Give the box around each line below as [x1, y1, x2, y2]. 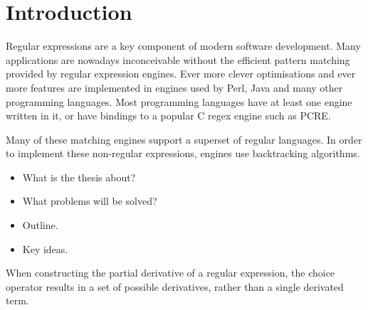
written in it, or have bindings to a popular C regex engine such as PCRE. [6, 108, 331, 123]
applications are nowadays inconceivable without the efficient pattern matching [6, 52, 350, 67]
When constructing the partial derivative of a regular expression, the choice [6, 265, 335, 280]
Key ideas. [22, 241, 68, 256]
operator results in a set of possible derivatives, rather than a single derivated [6, 279, 344, 294]
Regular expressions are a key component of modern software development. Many [6, 38, 361, 53]
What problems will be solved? [22, 193, 157, 208]
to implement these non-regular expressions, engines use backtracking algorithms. [6, 146, 360, 161]
